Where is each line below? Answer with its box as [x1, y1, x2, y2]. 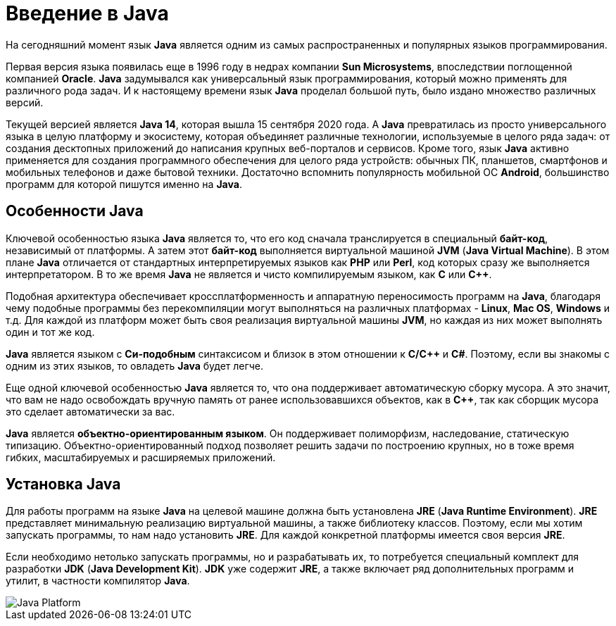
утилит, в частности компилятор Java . [6, 575, 190, 587]
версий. [6, 96, 44, 108]
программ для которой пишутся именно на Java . [6, 177, 242, 190]
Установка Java [6, 475, 121, 494]
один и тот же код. [6, 325, 95, 338]
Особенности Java [6, 202, 144, 220]
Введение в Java [6, 1, 169, 25]
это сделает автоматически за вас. [6, 405, 175, 418]
